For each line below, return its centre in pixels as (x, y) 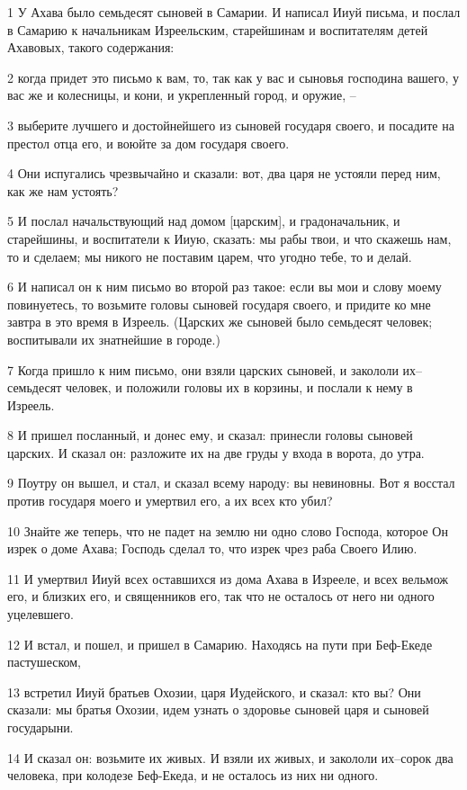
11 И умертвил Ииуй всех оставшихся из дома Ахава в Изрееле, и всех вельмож (228, 578)
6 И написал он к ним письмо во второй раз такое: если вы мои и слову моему (225, 287)
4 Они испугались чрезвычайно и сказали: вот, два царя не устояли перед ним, (224, 173)
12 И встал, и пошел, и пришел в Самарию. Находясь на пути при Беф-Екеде (220, 644)
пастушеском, (44, 662)
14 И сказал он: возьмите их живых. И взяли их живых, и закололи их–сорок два (230, 757)
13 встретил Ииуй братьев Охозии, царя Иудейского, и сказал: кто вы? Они (214, 691)
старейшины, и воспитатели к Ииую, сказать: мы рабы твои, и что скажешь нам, (229, 238)
